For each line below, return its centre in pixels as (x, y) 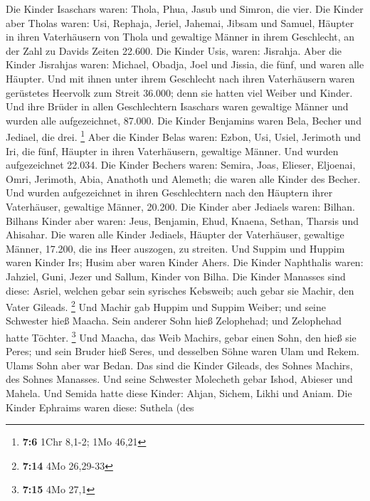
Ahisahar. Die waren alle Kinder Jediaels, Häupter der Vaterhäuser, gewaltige (175, 234)
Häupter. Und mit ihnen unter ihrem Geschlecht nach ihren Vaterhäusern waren (180, 78)
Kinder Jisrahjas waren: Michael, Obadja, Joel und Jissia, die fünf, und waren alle (185, 64)
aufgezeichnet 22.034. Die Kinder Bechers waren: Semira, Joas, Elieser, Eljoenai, (181, 165)
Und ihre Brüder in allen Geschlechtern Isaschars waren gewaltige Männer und (177, 106)
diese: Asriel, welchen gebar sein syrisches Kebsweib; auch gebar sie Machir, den (180, 290)
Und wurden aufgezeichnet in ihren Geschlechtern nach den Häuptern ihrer (169, 193)
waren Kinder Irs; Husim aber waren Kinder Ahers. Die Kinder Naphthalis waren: (185, 262)
